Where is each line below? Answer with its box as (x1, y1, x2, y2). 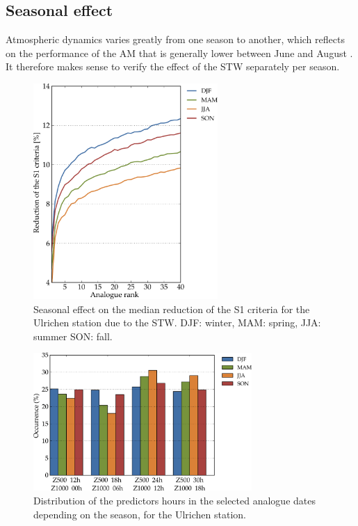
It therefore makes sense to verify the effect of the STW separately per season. (6, 59, 340, 74)
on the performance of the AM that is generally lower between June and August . (6, 45, 353, 60)
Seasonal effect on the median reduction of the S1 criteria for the (33, 301, 310, 316)
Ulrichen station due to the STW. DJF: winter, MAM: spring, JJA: (33, 315, 321, 330)
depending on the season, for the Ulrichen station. (33, 507, 246, 521)
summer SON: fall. (33, 328, 113, 343)
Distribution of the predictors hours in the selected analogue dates (33, 493, 316, 507)
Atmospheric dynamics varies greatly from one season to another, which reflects (6, 32, 345, 47)
